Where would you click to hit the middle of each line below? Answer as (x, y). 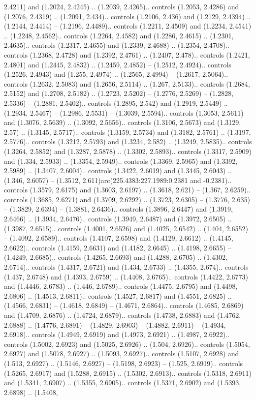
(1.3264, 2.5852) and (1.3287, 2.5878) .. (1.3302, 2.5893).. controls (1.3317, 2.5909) (128, 151)
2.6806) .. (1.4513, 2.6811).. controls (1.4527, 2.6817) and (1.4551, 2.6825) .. (118, 295)
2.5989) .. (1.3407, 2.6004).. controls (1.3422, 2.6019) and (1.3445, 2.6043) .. (118, 170)
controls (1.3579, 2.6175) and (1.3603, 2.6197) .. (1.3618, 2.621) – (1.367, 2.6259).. (127, 190)
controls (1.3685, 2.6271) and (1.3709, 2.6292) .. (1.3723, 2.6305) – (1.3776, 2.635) (127, 199)
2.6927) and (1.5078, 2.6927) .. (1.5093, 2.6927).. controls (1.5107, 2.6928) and (122, 354)
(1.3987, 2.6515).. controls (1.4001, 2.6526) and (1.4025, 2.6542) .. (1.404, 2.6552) (126, 228)
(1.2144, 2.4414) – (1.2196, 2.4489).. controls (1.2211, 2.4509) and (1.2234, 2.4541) (128, 26)
